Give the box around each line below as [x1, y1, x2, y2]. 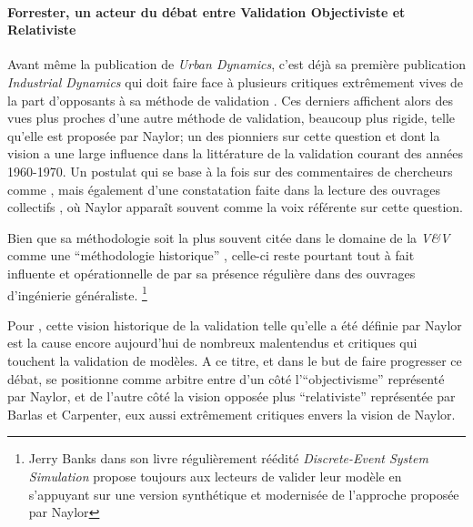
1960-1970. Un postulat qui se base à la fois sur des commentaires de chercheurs [7, 161, 453, 180]
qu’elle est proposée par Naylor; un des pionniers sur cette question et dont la [7, 126, 440, 145]
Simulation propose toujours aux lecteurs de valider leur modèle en [28, 466, 402, 485]
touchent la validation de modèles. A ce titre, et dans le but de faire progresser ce [7, 350, 462, 370]
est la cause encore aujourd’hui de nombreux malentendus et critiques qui [7, 333, 418, 352]
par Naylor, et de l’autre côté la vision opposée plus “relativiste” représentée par [7, 387, 456, 406]
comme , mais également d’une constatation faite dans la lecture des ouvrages [7, 179, 441, 198]
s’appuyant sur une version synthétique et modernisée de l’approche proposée [28, 484, 459, 503]
